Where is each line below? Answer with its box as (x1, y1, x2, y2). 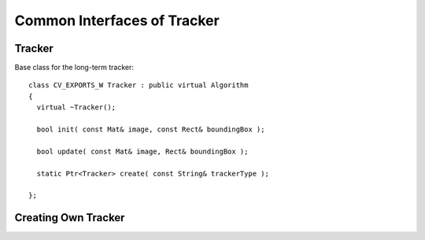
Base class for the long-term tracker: (14, 63, 134, 72)
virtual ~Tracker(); (36, 103, 116, 112)
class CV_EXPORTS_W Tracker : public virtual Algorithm (28, 81, 249, 90)
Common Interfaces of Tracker (14, 12, 220, 29)
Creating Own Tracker (14, 211, 125, 224)
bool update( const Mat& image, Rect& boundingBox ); (36, 146, 249, 156)
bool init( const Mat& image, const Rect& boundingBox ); (36, 125, 265, 134)
